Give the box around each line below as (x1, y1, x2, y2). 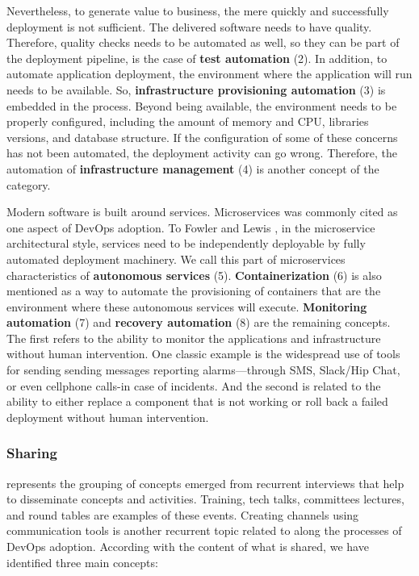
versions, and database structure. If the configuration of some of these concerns (6, 128, 398, 145)
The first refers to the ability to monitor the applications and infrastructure (6, 329, 381, 346)
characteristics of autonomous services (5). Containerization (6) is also (6, 266, 382, 283)
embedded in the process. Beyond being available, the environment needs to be (6, 97, 397, 114)
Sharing (6, 443, 57, 463)
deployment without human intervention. (6, 408, 209, 425)
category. (6, 176, 51, 193)
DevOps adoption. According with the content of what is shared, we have (6, 538, 369, 555)
